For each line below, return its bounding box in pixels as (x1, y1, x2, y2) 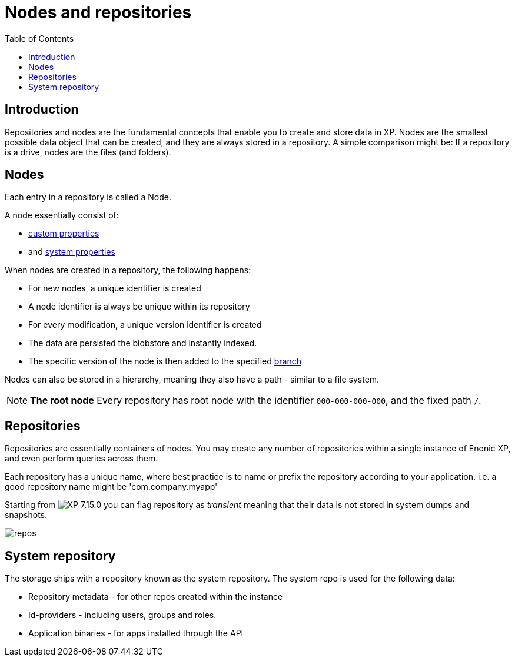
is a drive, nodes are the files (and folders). (5, 147, 171, 157)
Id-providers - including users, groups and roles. (28, 610, 217, 620)
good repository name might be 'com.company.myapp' (5, 481, 218, 492)
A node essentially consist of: (5, 210, 119, 221)
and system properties (28, 247, 115, 257)
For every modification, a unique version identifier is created (28, 320, 262, 330)
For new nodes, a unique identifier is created (28, 283, 201, 294)
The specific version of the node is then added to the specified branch (28, 356, 302, 367)
